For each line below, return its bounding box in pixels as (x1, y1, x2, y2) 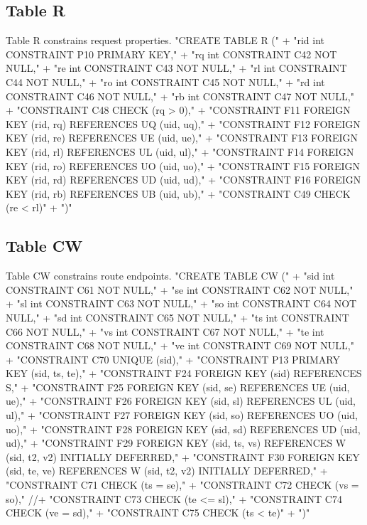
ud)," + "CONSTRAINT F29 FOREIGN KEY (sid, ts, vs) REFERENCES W (6, 435, 346, 450)
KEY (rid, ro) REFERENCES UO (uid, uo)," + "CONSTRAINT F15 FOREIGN (6, 158, 360, 173)
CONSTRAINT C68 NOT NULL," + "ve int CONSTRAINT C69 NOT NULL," (6, 338, 354, 353)
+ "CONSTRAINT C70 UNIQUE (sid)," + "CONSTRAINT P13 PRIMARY (6, 351, 340, 366)
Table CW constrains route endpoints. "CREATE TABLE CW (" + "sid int (6, 268, 335, 283)
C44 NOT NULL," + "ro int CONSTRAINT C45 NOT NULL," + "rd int (6, 74, 325, 89)
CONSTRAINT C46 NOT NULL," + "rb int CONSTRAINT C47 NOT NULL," (6, 88, 354, 103)
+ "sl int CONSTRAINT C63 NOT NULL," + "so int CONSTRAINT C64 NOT (6, 296, 357, 311)
